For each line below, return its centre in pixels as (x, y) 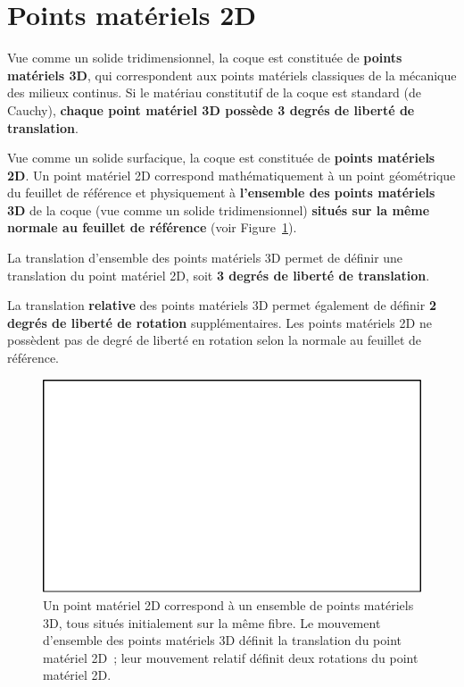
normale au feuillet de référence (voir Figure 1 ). (152, 227)
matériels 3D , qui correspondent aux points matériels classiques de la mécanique (232, 75)
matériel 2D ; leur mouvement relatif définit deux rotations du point (231, 657)
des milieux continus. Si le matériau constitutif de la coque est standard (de (215, 92)
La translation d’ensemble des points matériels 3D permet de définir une (205, 258)
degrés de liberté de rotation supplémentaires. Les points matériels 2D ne (220, 322)
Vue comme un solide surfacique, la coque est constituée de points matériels (221, 158)
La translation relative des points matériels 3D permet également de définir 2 (222, 305)
